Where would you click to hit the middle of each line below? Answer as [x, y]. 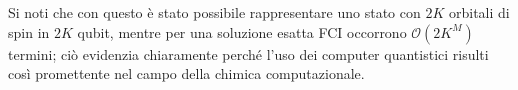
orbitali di [479, 12]
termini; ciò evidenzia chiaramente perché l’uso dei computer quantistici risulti [248, 53]
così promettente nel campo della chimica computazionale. [186, 73]
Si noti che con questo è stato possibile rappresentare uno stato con [214, 12]
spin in [29, 31]
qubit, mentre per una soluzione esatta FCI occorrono [242, 31]
